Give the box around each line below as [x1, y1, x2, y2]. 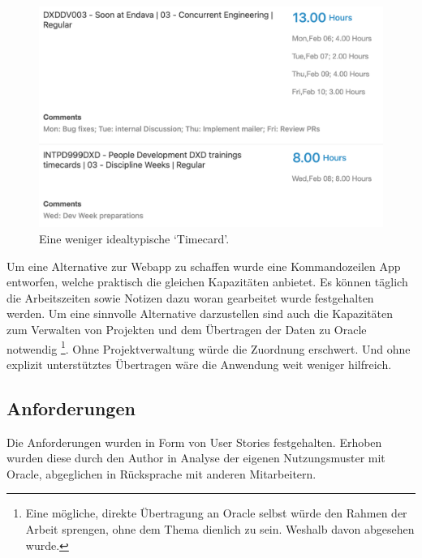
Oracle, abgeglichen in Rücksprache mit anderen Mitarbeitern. [6, 465, 316, 482]
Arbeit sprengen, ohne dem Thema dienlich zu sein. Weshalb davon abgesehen [25, 521, 415, 538]
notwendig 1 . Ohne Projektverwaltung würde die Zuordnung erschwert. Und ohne [6, 337, 411, 357]
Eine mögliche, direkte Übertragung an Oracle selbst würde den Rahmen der [25, 504, 407, 522]
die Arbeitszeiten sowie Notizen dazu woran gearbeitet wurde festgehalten [6, 289, 374, 306]
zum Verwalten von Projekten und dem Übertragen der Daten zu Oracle [6, 321, 367, 338]
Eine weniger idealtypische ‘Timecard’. [39, 230, 230, 247]
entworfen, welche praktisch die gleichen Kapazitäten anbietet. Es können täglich [6, 273, 408, 290]
